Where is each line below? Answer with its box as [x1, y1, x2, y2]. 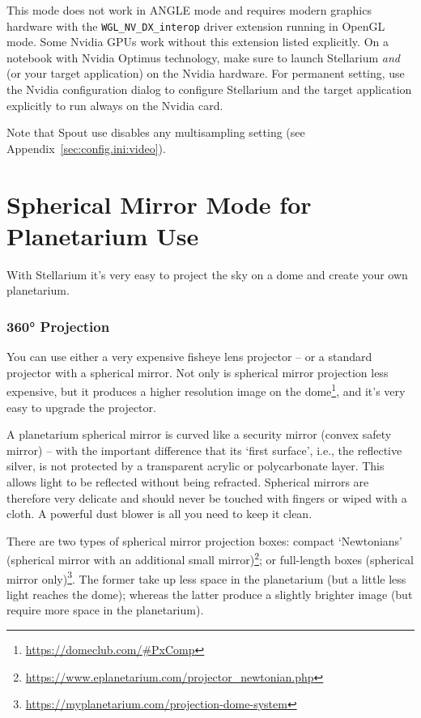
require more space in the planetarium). [6, 601, 204, 618]
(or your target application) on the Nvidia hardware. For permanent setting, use [6, 65, 405, 82]
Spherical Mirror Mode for [6, 187, 312, 220]
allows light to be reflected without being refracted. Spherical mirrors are [6, 473, 369, 490]
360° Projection [6, 316, 110, 336]
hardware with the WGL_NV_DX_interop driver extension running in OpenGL [6, 17, 385, 34]
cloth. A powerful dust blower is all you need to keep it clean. [6, 505, 313, 522]
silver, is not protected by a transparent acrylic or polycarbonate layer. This [6, 457, 385, 474]
